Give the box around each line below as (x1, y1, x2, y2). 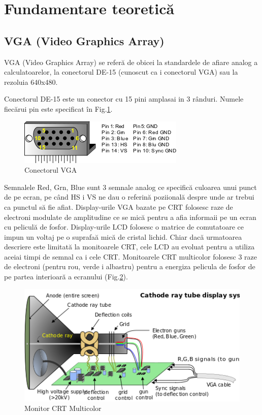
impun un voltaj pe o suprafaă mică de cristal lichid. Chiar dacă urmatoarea (4, 231, 242, 242)
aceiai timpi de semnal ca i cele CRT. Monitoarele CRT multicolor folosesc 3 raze (4, 251, 257, 262)
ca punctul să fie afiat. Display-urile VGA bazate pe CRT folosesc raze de (4, 201, 233, 212)
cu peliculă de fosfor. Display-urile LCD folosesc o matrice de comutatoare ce (4, 221, 244, 232)
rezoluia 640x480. (4, 76, 58, 87)
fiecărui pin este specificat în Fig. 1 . (4, 103, 113, 114)
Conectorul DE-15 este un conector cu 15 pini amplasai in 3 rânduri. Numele (4, 93, 244, 104)
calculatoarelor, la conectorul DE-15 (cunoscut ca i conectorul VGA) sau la (4, 67, 238, 77)
